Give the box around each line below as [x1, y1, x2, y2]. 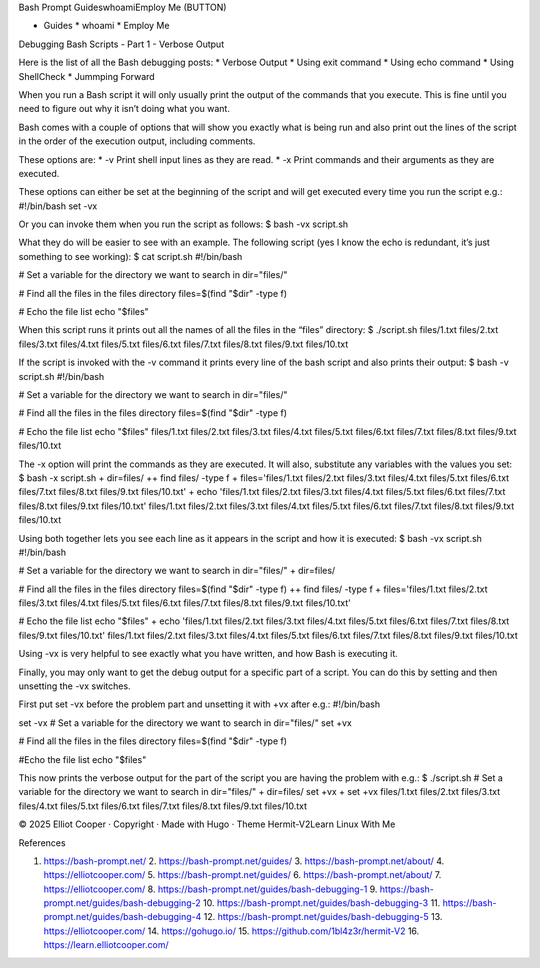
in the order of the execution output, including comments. [18, 135, 256, 147]
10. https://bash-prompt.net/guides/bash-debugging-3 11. [203, 897, 441, 909]
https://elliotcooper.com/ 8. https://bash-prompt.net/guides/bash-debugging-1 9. [43, 883, 378, 895]
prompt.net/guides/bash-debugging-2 [43, 897, 202, 909]
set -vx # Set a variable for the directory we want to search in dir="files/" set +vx [18, 716, 352, 729]
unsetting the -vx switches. [18, 680, 131, 692]
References [18, 836, 66, 849]
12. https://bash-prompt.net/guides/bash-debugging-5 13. [203, 911, 443, 923]
